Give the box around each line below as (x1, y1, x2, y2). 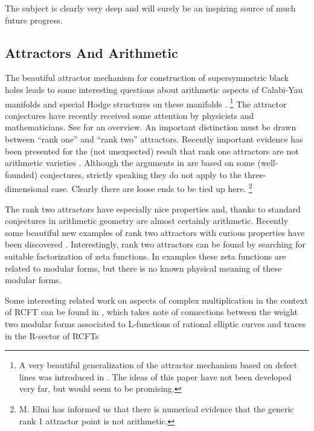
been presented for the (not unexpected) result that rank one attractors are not (5, 144, 299, 157)
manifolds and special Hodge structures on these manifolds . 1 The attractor (5, 95, 287, 110)
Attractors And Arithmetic (5, 43, 178, 62)
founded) (5, 168, 38, 180)
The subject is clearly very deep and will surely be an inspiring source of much (5, 2, 296, 14)
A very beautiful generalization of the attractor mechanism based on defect (19, 359, 298, 371)
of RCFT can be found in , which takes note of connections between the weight (5, 305, 298, 318)
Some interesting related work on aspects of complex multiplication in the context (5, 293, 308, 306)
